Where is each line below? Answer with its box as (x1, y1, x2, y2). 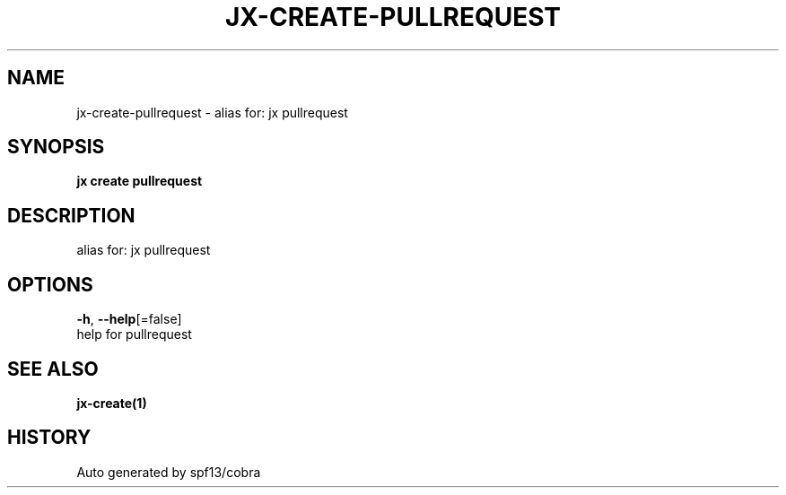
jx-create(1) (76, 395, 147, 411)
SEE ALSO (7, 357, 99, 380)
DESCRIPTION (7, 204, 135, 227)
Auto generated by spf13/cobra (76, 464, 261, 480)
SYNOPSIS (7, 135, 105, 159)
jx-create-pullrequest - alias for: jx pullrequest (76, 104, 348, 120)
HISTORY (7, 426, 92, 449)
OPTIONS (7, 273, 93, 296)
